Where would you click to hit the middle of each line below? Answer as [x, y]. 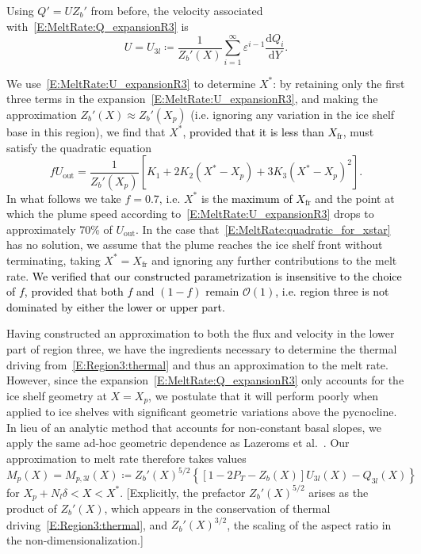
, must [358, 131]
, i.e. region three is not [332, 291]
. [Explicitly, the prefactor [183, 492]
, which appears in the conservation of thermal [217, 508]
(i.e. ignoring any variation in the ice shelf [293, 114]
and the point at [355, 198]
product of [32, 508]
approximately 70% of [59, 229]
